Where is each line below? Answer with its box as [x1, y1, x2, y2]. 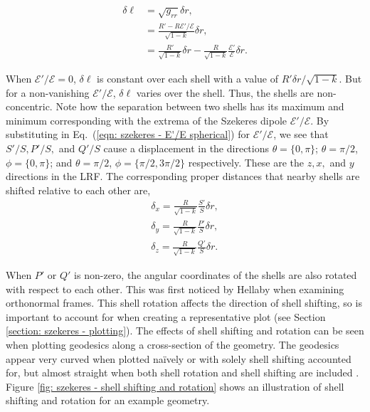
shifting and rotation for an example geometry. [6, 393, 210, 408]
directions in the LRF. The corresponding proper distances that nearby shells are [6, 169, 360, 184]
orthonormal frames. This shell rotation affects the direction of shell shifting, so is [6, 295, 362, 310]
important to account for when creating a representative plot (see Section [6, 309, 326, 324]
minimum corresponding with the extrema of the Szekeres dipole [6, 112, 287, 127]
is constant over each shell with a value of [97, 71, 279, 86]
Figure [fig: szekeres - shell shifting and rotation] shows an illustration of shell [6, 379, 344, 393]
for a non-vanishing [6, 85, 90, 100]
